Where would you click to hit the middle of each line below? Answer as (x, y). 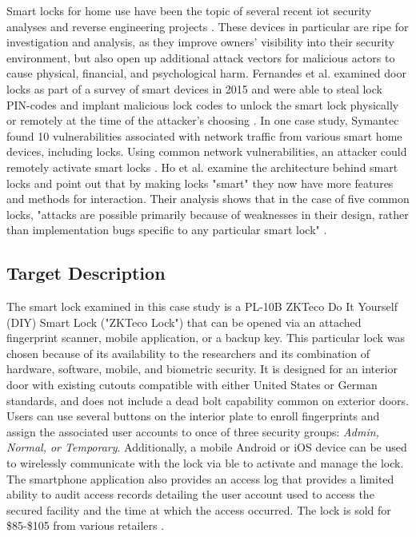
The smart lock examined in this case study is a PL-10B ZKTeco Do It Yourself (202, 306)
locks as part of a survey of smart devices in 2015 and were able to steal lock (194, 88)
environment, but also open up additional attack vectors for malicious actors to (201, 57)
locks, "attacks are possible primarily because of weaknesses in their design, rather (208, 214)
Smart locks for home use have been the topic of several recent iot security (189, 10)
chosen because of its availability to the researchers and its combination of (188, 353)
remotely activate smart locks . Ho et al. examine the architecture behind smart (202, 167)
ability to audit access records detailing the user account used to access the (190, 494)
